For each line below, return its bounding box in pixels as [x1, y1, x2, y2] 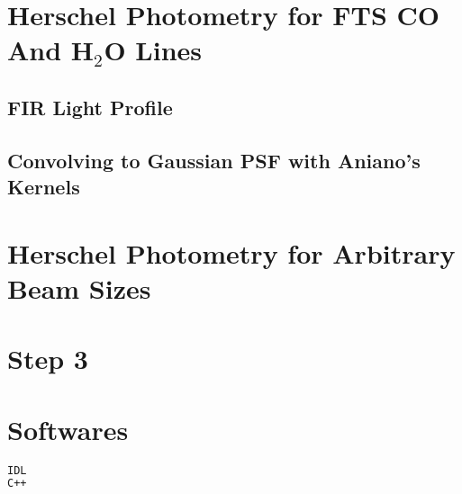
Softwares [7, 410, 129, 447]
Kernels [7, 173, 80, 201]
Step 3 [7, 340, 88, 377]
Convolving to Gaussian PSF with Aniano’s [7, 146, 421, 174]
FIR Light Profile [7, 93, 173, 121]
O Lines [104, 31, 202, 68]
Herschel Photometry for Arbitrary [7, 234, 456, 271]
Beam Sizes [7, 269, 151, 306]
